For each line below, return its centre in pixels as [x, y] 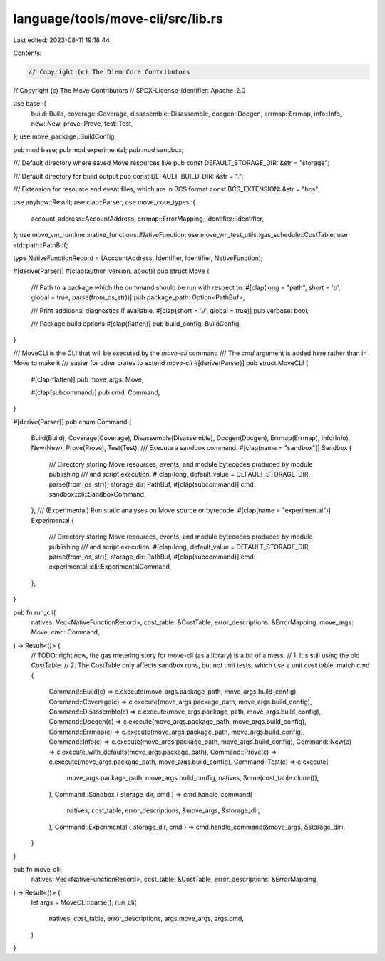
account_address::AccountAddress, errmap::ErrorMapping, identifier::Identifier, [147, 219]
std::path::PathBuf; [41, 245]
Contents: [27, 53]
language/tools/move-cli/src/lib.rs [118, 19]
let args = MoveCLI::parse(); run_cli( [84, 902]
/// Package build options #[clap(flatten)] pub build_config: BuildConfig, [136, 323]
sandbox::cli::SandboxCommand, [97, 494]
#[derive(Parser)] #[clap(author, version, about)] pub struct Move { [111, 271]
